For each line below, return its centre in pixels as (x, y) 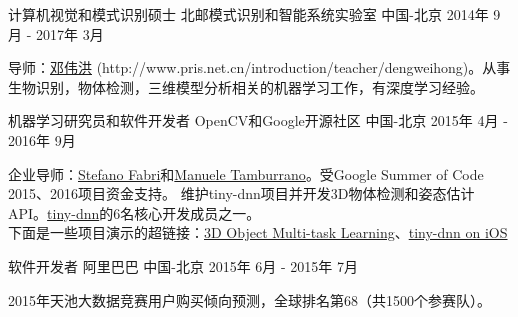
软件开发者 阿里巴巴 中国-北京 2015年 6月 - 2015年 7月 (183, 265)
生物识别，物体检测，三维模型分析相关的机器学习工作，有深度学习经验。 (246, 86)
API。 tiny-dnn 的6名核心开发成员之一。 (134, 212)
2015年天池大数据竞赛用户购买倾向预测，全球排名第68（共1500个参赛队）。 (249, 299)
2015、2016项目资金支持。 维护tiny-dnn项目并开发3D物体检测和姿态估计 (241, 193)
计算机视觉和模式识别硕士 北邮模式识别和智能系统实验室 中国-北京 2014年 (248, 14)
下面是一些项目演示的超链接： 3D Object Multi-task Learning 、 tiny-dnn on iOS (258, 232)
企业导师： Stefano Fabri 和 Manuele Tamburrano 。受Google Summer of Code (246, 173)
